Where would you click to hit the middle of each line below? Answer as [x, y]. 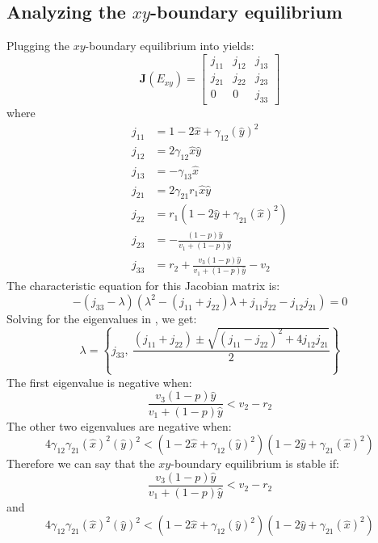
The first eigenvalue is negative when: [99, 382]
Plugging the [38, 46]
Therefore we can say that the [81, 463]
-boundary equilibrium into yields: [170, 46]
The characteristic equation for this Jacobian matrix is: [143, 286]
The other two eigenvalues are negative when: [119, 425]
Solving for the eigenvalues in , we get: [102, 318]
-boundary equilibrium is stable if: [255, 463]
